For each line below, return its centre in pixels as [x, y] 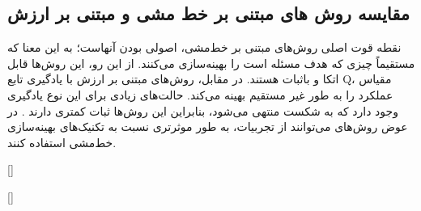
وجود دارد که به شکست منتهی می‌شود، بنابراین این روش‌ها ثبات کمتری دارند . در [203, 110]
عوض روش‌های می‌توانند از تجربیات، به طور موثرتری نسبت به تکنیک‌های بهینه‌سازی [208, 127]
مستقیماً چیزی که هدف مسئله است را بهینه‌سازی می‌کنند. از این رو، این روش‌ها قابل [211, 63]
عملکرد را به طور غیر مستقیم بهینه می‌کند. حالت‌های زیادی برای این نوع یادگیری [200, 94]
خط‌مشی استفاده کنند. [62, 142]
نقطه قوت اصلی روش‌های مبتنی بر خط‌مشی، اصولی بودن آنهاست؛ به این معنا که [204, 47]
